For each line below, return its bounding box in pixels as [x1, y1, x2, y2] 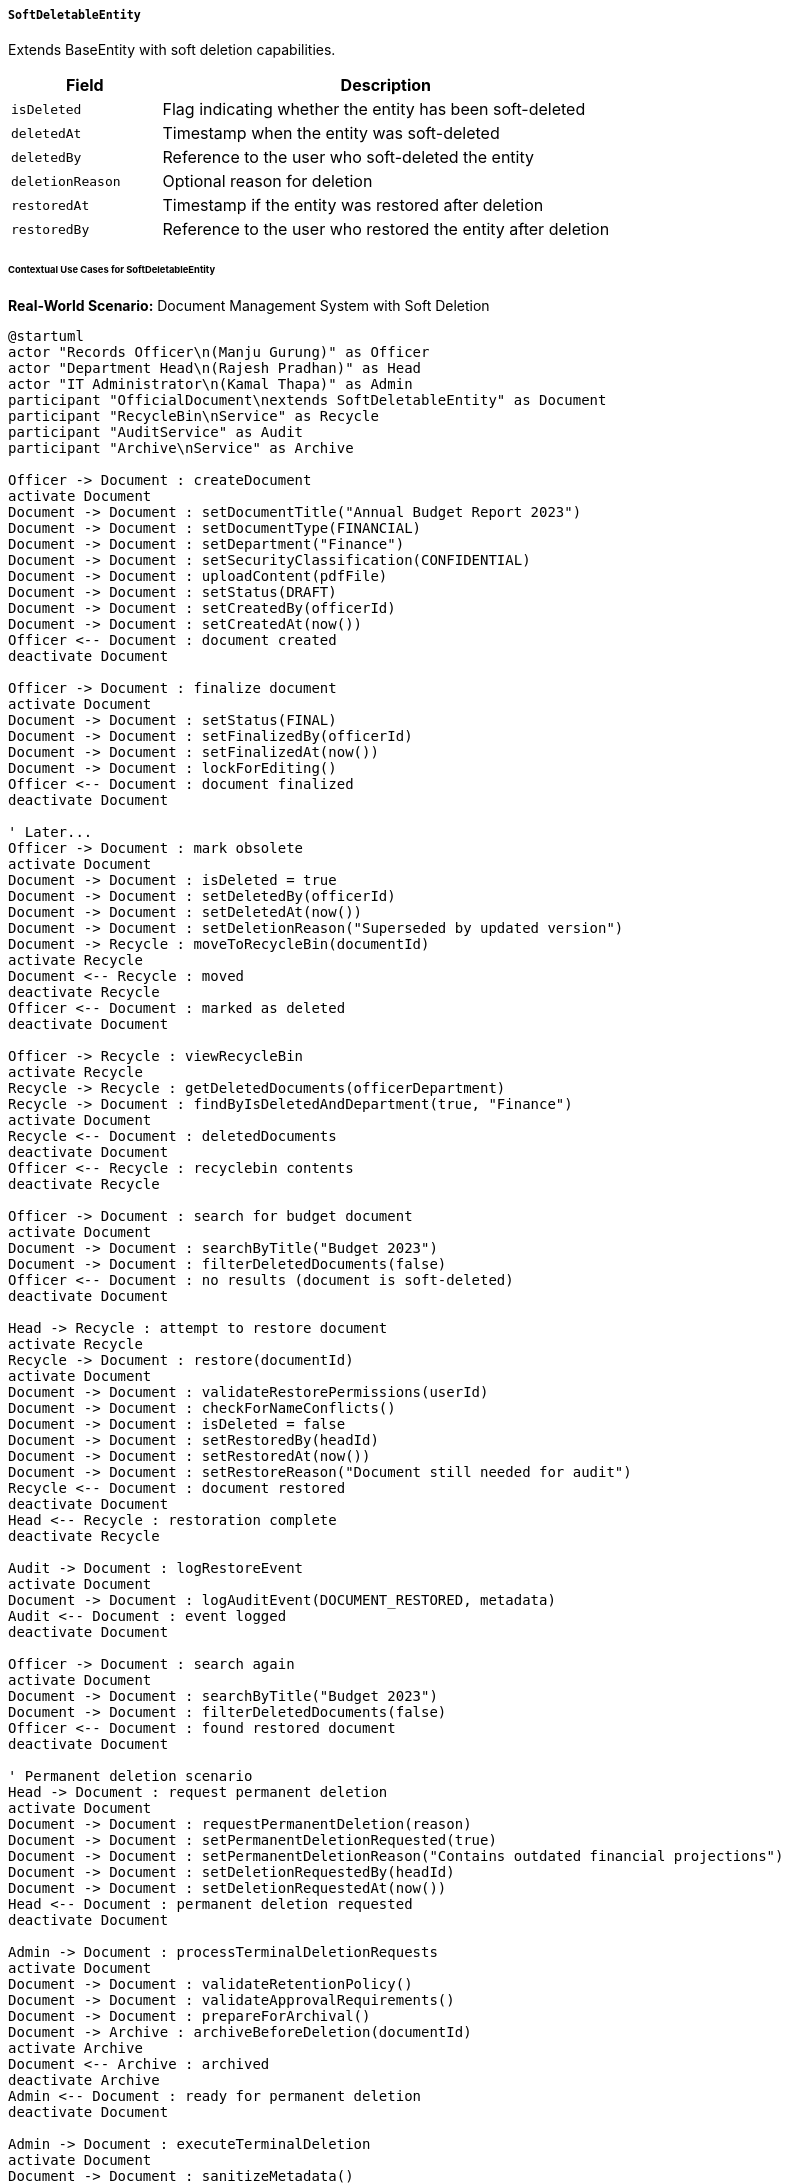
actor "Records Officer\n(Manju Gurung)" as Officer [8, 344, 430, 361]
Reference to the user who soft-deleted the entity [162, 147, 534, 168]
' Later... [8, 824, 93, 841]
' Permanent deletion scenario [8, 1768, 253, 1785]
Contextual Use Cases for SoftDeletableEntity [8, 264, 216, 276]
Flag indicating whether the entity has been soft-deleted [162, 99, 586, 120]
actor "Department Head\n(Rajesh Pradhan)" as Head [8, 360, 422, 377]
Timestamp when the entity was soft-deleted [162, 123, 500, 144]
